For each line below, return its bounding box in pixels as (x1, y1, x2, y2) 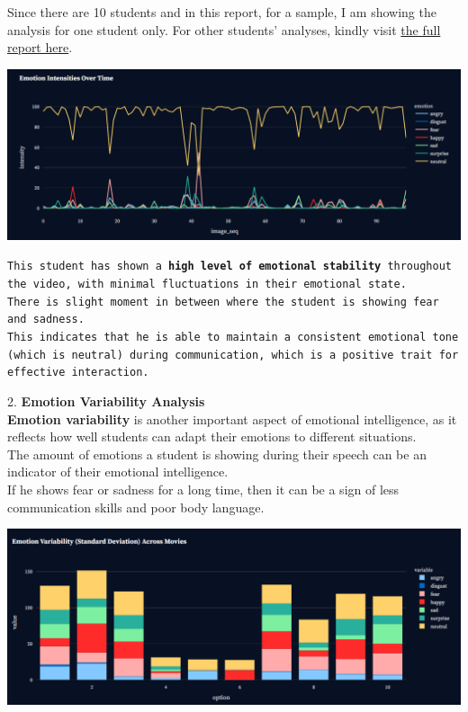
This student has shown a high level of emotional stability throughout (7, 260, 452, 273)
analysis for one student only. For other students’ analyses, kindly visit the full (7, 20, 441, 39)
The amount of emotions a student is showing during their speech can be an (7, 444, 427, 463)
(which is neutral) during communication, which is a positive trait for (7, 348, 459, 361)
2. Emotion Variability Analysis (7, 391, 205, 410)
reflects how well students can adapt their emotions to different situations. (7, 427, 417, 446)
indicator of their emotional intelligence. (7, 462, 229, 481)
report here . (7, 38, 73, 57)
